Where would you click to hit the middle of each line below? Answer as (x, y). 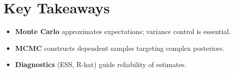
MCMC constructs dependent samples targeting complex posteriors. (120, 48)
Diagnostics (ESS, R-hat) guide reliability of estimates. (101, 64)
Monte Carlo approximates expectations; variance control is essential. (123, 31)
